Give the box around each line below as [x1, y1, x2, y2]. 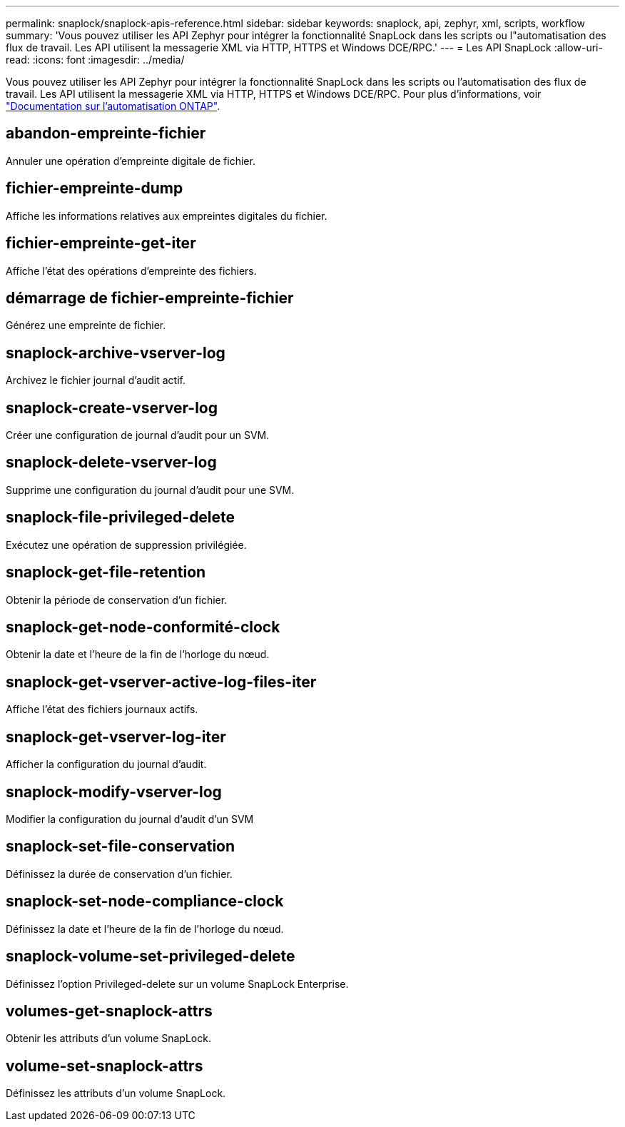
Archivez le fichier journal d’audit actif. [6, 374, 186, 387]
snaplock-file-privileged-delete [6, 508, 235, 527]
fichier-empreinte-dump [6, 179, 183, 198]
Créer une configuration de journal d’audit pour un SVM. [6, 429, 270, 442]
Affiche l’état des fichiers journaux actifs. [6, 703, 198, 716]
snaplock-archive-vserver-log [6, 343, 225, 362]
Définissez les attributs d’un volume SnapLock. [6, 1087, 226, 1100]
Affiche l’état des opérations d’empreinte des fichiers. [6, 264, 257, 277]
